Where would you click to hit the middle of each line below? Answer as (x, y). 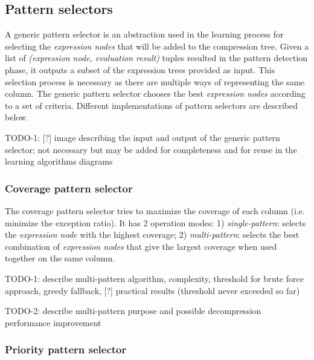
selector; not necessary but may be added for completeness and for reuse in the (151, 149)
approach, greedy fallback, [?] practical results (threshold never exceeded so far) (152, 290)
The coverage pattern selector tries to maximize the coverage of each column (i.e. (155, 210)
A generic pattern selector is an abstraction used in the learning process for (144, 34)
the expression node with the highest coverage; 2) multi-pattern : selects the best (152, 234)
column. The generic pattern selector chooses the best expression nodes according (155, 93)
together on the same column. (60, 258)
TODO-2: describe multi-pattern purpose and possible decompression (133, 311)
